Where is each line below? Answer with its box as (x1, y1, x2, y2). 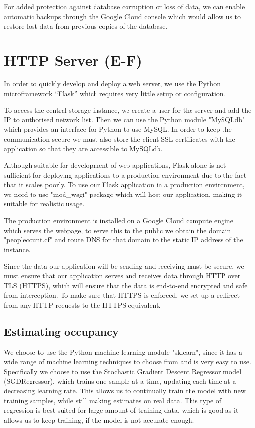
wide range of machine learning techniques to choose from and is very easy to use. (4, 356, 251, 367)
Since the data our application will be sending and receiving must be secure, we (4, 261, 244, 271)
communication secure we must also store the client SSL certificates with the (4, 133, 235, 144)
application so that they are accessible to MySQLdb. (4, 143, 163, 154)
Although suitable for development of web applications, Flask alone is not (4, 160, 226, 170)
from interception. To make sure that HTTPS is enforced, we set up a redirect (4, 290, 240, 300)
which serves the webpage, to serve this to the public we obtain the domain (4, 225, 231, 235)
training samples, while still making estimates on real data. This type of (4, 395, 222, 405)
